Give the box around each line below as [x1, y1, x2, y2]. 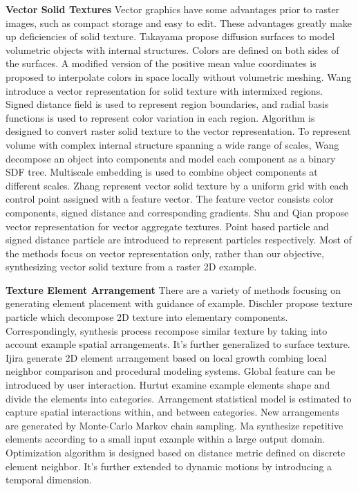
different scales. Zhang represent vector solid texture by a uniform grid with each [6, 178, 349, 192]
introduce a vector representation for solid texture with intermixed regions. [6, 83, 323, 98]
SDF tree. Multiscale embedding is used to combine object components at [6, 165, 318, 179]
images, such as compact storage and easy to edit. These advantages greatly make [6, 15, 352, 30]
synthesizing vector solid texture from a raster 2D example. [6, 259, 257, 274]
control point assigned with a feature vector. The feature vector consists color [6, 192, 334, 206]
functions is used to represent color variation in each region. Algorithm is [6, 110, 315, 124]
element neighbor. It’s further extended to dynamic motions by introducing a [6, 458, 332, 473]
